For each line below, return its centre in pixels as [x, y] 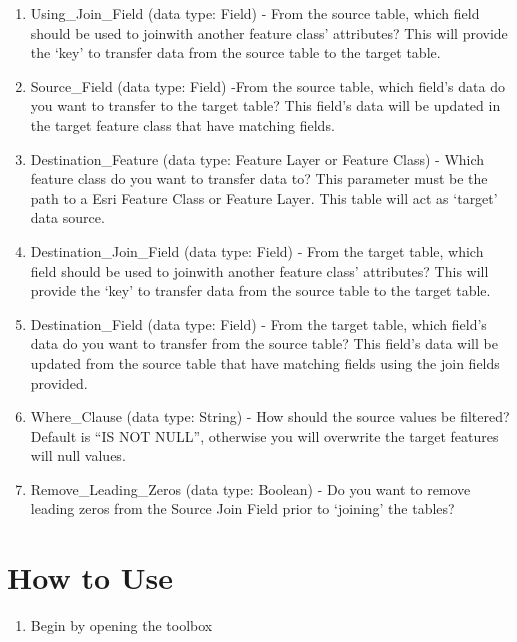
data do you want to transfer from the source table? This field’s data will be [264, 343]
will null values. [78, 455]
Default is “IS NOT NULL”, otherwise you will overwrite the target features [264, 435]
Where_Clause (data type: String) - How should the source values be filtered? [270, 416]
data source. [67, 217]
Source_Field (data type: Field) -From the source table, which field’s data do [267, 85]
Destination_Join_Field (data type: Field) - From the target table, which [257, 250]
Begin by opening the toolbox [121, 625]
